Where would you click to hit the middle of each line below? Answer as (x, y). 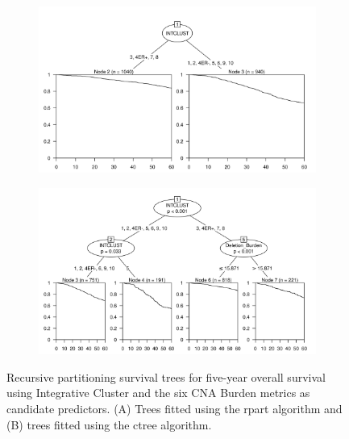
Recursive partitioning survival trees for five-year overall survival (166, 376)
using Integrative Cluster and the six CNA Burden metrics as (158, 393)
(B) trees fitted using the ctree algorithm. (109, 424)
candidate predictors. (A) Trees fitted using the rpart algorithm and (174, 408)
